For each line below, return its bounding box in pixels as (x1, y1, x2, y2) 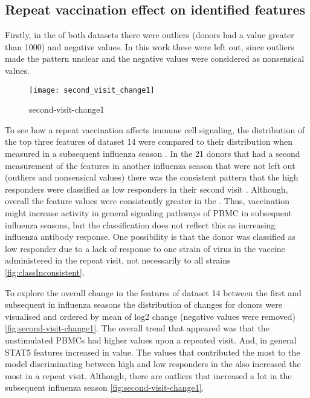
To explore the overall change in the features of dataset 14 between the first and (5, 286, 302, 299)
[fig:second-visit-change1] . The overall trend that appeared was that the (5, 322, 270, 334)
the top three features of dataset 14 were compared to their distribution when (5, 135, 293, 148)
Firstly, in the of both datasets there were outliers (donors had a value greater (5, 28, 294, 41)
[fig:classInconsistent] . (5, 265, 85, 278)
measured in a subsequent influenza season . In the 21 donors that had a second (5, 147, 300, 160)
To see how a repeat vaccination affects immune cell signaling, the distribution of (5, 123, 305, 136)
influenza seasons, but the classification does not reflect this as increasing (5, 218, 276, 231)
